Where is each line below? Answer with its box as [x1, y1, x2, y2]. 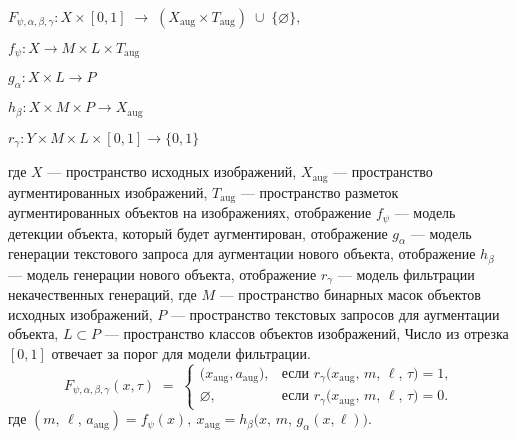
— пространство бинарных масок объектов [219, 284, 481, 305]
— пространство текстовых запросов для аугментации [170, 303, 500, 324]
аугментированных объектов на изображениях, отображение [8, 202, 372, 223]
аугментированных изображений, [8, 181, 208, 202]
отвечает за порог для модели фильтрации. [51, 343, 311, 363]
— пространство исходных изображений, [47, 161, 297, 182]
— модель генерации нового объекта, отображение [8, 263, 317, 284]
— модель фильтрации [337, 263, 475, 284]
